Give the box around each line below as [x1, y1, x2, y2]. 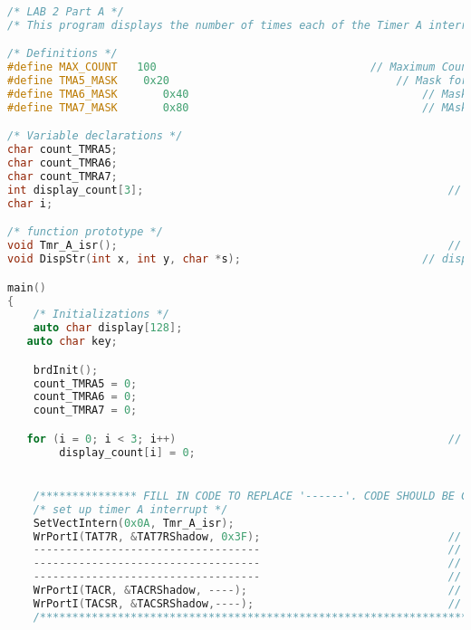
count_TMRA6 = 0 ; [33, 390, 138, 404]
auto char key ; [26, 335, 118, 348]
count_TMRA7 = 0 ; [33, 404, 138, 417]
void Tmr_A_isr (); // [7, 239, 462, 253]
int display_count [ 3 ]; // [7, 183, 462, 196]
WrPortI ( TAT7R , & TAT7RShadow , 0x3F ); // [33, 530, 462, 543]
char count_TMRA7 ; [7, 170, 118, 184]
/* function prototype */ [7, 225, 163, 239]
